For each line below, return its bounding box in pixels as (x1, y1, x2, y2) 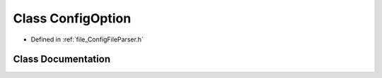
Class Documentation (13, 53, 111, 65)
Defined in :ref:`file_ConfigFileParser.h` (30, 35, 144, 44)
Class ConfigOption (13, 11, 132, 26)
